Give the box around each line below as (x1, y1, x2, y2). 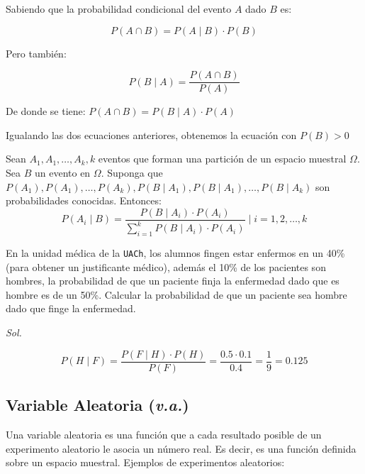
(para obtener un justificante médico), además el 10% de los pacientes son (6, 259, 326, 274)
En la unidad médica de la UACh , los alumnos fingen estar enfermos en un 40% (6, 246, 345, 260)
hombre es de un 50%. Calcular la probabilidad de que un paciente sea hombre (6, 287, 347, 302)
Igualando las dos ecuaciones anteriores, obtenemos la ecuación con (6, 127, 297, 142)
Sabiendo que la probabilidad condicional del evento (6, 1, 232, 16)
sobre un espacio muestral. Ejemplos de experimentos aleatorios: (6, 455, 285, 470)
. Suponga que (101, 165, 163, 180)
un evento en (34, 165, 91, 180)
